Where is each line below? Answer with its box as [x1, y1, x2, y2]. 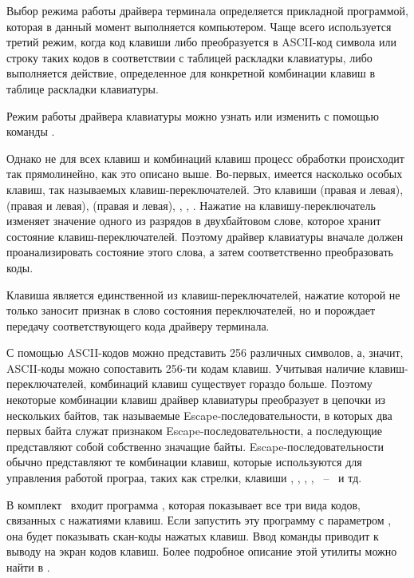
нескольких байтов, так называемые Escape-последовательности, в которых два [6, 406, 392, 423]
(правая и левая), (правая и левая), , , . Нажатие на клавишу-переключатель [6, 196, 376, 213]
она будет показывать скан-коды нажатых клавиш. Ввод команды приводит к [6, 527, 379, 544]
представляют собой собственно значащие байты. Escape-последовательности [6, 437, 384, 454]
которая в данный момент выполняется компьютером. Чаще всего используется [6, 18, 392, 34]
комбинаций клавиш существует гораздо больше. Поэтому [90, 375, 373, 392]
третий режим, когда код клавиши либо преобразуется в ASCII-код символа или [6, 34, 396, 50]
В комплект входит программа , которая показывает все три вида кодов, [6, 496, 361, 513]
